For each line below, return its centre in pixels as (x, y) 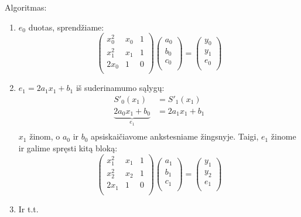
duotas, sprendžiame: (66, 27)
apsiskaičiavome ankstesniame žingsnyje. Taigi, (175, 136)
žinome (283, 136)
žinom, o (45, 136)
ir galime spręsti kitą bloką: (68, 148)
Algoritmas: (26, 7)
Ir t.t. (28, 208)
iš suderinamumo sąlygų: (120, 88)
